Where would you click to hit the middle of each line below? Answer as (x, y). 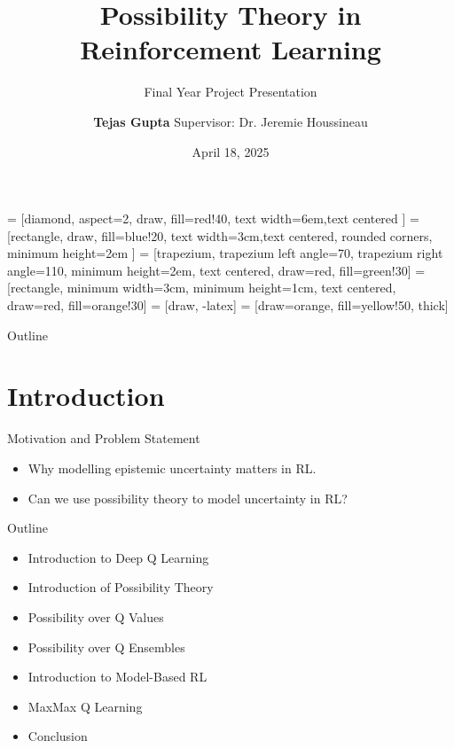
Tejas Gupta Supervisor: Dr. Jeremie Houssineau (231, 121)
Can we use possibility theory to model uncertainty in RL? (188, 498)
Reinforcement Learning (231, 49)
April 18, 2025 (231, 151)
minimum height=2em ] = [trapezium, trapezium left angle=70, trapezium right (225, 253)
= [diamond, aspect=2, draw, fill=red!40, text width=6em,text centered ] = (213, 218)
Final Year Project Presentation (231, 92)
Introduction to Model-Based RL (117, 677)
